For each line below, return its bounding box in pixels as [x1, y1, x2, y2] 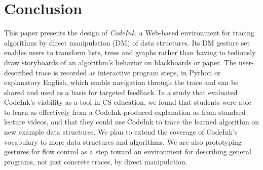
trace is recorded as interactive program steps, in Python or [35, 67, 221, 77]
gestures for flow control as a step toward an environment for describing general [4, 146, 251, 157]
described [4, 67, 33, 77]
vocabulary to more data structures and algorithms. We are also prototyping [4, 136, 242, 147]
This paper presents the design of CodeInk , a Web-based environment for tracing [4, 27, 255, 38]
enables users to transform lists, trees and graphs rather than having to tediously [4, 47, 256, 58]
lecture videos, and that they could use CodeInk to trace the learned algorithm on [4, 116, 259, 127]
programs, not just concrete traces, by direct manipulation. [4, 156, 187, 166]
